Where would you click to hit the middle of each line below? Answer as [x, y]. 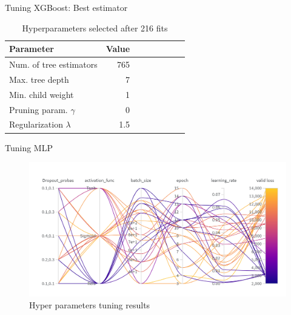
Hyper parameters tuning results [90, 305]
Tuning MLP [29, 147]
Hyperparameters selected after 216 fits [95, 28]
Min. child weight [42, 94]
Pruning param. [38, 109]
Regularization [36, 124]
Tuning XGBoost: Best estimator [66, 7]
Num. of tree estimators [53, 64]
